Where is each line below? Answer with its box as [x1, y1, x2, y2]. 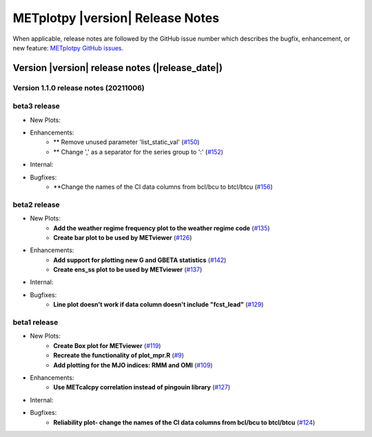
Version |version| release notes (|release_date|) [12, 62, 223, 74]
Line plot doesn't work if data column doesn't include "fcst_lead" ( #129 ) [53, 301, 265, 309]
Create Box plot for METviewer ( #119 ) [53, 341, 161, 349]
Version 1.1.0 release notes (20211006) [12, 83, 145, 92]
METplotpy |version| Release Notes [12, 10, 220, 26]
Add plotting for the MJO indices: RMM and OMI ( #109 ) [53, 360, 213, 369]
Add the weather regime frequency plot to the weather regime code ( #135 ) [53, 224, 270, 232]
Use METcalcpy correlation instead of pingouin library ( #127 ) [53, 383, 231, 392]
